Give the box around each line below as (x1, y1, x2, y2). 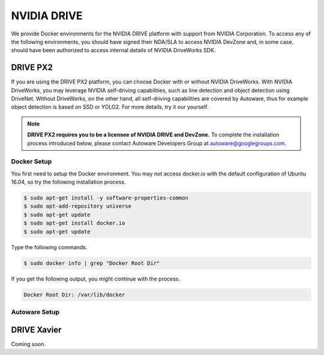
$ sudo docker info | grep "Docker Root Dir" (23, 259, 160, 267)
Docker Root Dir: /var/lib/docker (23, 291, 125, 298)
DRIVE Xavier (11, 324, 62, 335)
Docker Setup (11, 157, 52, 166)
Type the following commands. (11, 243, 88, 250)
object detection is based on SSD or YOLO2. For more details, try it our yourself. (11, 103, 209, 111)
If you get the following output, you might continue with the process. (11, 275, 180, 282)
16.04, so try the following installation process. (11, 178, 126, 186)
